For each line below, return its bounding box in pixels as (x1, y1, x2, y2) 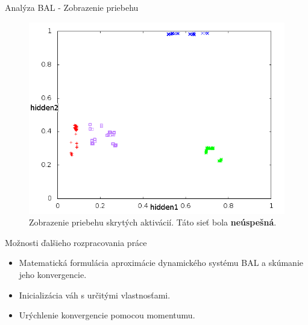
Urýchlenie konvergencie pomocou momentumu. (19, 309, 195, 321)
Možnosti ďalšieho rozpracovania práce (5, 236, 147, 248)
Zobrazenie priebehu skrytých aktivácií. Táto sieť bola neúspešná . (29, 216, 277, 229)
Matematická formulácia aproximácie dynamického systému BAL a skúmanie (19, 256, 304, 269)
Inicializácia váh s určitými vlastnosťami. (19, 288, 171, 301)
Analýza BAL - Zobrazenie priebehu (5, 1, 139, 13)
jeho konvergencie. (19, 268, 87, 280)
